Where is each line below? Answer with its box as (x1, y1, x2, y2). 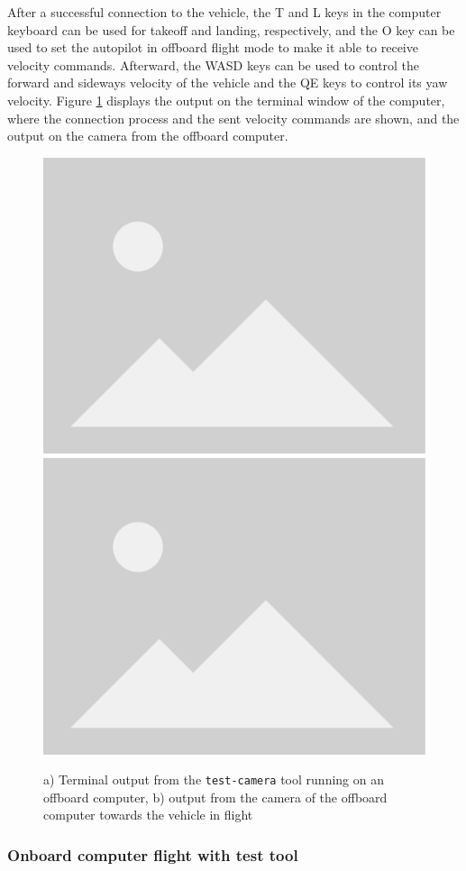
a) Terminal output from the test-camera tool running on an (43, 770, 384, 789)
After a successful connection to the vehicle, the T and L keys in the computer (7, 3, 442, 21)
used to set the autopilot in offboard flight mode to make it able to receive (7, 38, 418, 57)
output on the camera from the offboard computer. (7, 126, 288, 145)
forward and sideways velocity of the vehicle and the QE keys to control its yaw (7, 73, 448, 92)
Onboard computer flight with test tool (7, 843, 298, 866)
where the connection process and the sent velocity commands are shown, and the (7, 108, 460, 127)
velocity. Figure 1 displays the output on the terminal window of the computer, (7, 90, 445, 109)
